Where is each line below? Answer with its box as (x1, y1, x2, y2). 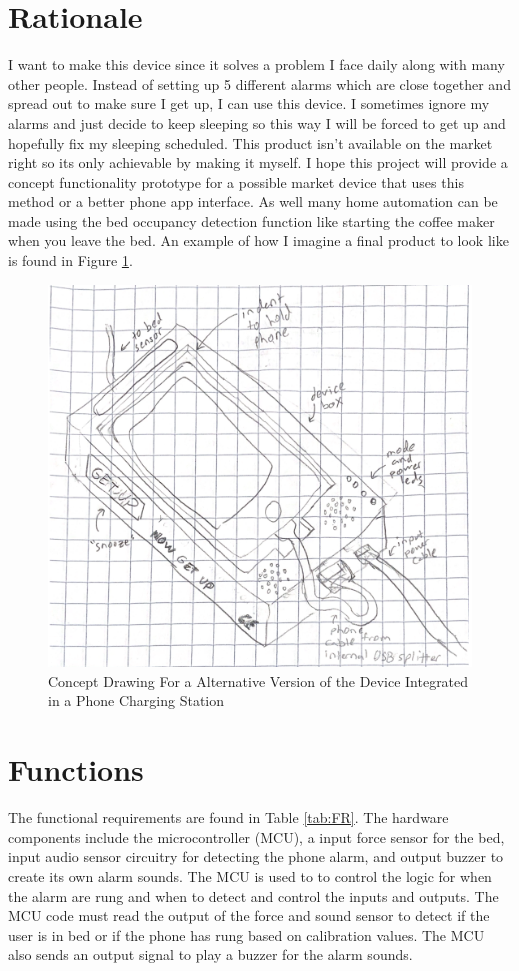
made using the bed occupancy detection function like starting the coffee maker (8, 210, 495, 231)
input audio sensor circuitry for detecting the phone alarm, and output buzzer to (8, 846, 504, 867)
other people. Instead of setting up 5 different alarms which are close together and (8, 73, 511, 94)
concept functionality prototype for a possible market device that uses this (8, 171, 464, 192)
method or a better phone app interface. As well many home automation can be (8, 191, 498, 212)
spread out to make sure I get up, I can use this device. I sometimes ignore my (8, 93, 490, 114)
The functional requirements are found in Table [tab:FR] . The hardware (8, 807, 449, 828)
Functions (8, 749, 144, 790)
